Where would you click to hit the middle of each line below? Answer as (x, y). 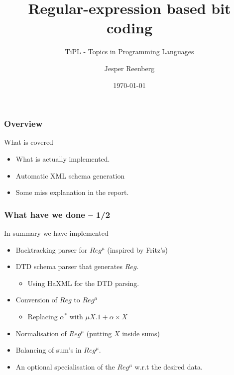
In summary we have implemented (56, 233)
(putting (99, 333)
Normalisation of (41, 333)
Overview (23, 124)
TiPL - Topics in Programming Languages (129, 51)
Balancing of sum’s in (49, 350)
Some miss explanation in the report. (72, 192)
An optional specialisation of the (65, 366)
